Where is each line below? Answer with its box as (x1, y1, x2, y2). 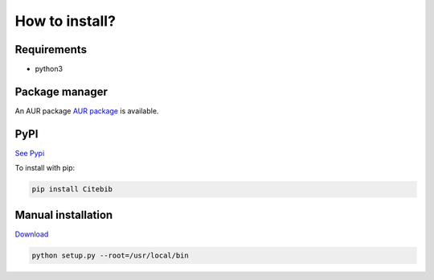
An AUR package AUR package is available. (14, 105, 159, 116)
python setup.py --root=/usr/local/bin (31, 250, 189, 260)
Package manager (14, 84, 108, 98)
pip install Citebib (31, 185, 113, 194)
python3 (35, 64, 63, 74)
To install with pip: (14, 163, 76, 173)
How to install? (14, 12, 117, 30)
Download (14, 229, 49, 239)
